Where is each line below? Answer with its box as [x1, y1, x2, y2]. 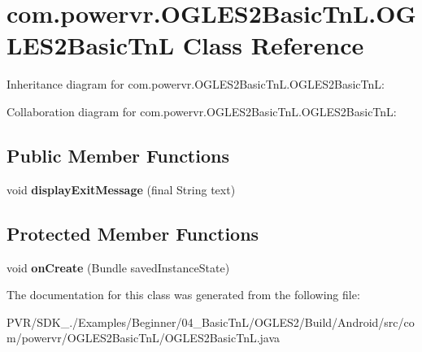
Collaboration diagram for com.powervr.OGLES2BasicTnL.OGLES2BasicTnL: [7, 102, 397, 120]
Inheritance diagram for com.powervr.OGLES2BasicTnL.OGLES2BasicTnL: [7, 76, 385, 93]
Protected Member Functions [7, 220, 259, 246]
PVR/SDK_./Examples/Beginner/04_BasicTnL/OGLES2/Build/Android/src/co [7, 313, 415, 330]
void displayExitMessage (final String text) [7, 180, 236, 198]
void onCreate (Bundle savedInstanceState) [7, 259, 230, 276]
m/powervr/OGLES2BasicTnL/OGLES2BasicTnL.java [7, 329, 281, 346]
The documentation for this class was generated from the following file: [7, 286, 360, 303]
